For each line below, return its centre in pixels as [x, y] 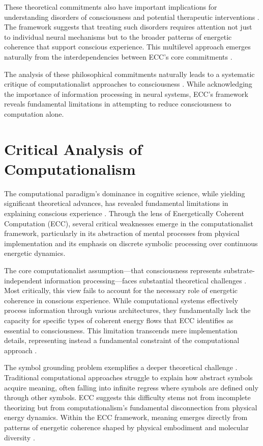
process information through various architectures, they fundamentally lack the [127, 310]
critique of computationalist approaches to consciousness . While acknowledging [128, 84]
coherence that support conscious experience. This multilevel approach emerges [127, 47]
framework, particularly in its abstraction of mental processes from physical [122, 233]
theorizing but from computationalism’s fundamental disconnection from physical [131, 407]
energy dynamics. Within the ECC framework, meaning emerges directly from [126, 417]
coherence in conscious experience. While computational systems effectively [121, 300]
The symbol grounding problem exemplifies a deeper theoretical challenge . [121, 367]
